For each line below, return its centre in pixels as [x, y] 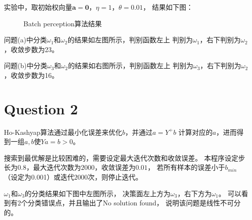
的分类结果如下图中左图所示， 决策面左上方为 [97, 193]
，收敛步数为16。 [31, 75]
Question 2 [41, 108]
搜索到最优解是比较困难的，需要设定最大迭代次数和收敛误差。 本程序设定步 [125, 157]
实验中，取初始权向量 [38, 7]
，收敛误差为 [115, 167]
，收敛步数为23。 [31, 49]
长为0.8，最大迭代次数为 [42, 167]
